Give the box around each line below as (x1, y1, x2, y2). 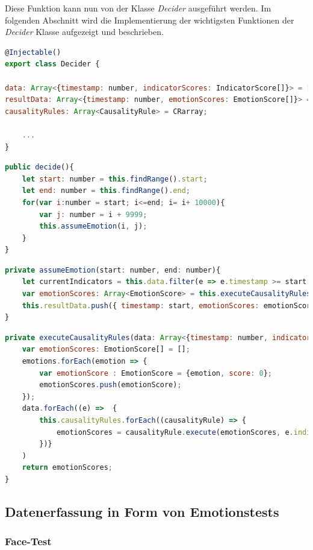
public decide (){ (5, 163, 74, 172)
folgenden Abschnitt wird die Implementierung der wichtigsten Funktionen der (5, 13, 294, 26)
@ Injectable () (5, 48, 61, 57)
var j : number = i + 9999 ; (39, 210, 147, 219)
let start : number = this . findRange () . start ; (22, 174, 208, 183)
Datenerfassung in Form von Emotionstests (5, 502, 279, 520)
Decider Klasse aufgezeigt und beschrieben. (5, 25, 164, 38)
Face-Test (5, 534, 52, 549)
